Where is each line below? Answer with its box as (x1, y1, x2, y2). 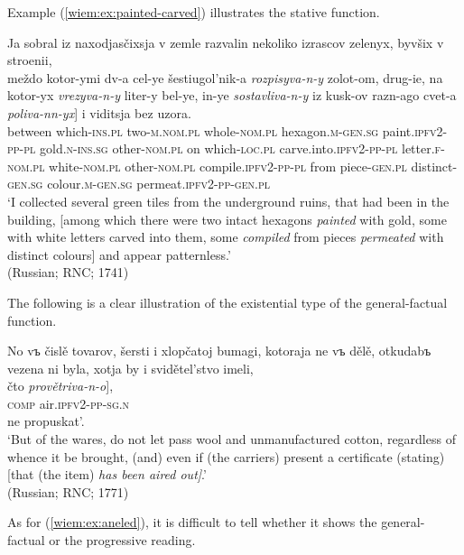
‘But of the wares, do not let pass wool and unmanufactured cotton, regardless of (7, 430, 456, 449)
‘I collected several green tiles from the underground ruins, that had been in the (7, 191, 450, 210)
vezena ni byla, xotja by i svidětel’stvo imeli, (7, 358, 254, 377)
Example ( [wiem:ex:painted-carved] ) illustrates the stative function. (7, 3, 380, 21)
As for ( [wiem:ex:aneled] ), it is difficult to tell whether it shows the (7, 513, 377, 532)
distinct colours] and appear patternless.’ (7, 245, 231, 264)
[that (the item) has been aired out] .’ (7, 465, 207, 484)
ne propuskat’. (7, 412, 85, 430)
